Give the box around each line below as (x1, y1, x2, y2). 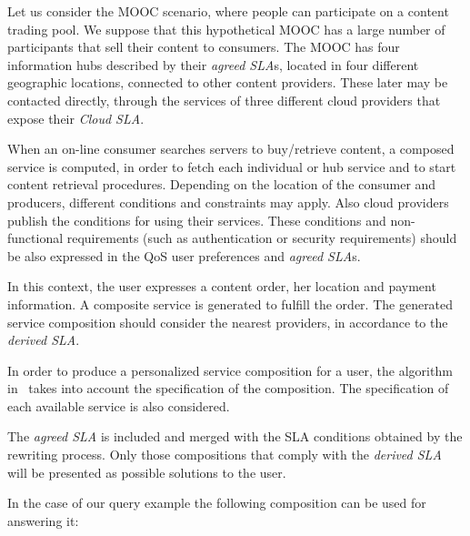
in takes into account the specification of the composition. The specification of (7, 379, 449, 398)
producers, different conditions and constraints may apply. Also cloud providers (7, 192, 449, 211)
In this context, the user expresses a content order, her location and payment (7, 277, 436, 296)
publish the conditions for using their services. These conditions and (7, 210, 386, 229)
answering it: (7, 511, 79, 530)
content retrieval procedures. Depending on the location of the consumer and (7, 175, 436, 194)
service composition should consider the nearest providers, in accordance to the (7, 312, 448, 331)
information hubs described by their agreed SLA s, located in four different (7, 55, 419, 74)
